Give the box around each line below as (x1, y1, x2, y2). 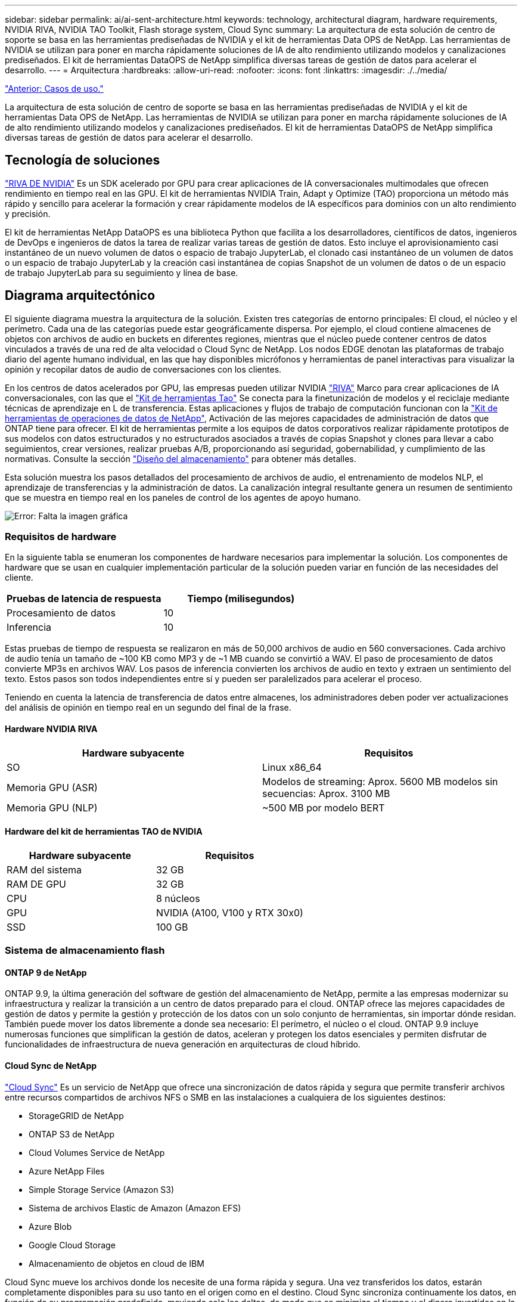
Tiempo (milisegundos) (187, 593, 295, 605)
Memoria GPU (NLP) (7, 801, 98, 814)
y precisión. (5, 208, 51, 219)
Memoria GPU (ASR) (7, 781, 98, 793)
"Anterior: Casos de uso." (5, 83, 104, 94)
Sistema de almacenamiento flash (5, 944, 165, 957)
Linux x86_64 (262, 761, 322, 773)
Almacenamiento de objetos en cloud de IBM (29, 1258, 204, 1269)
